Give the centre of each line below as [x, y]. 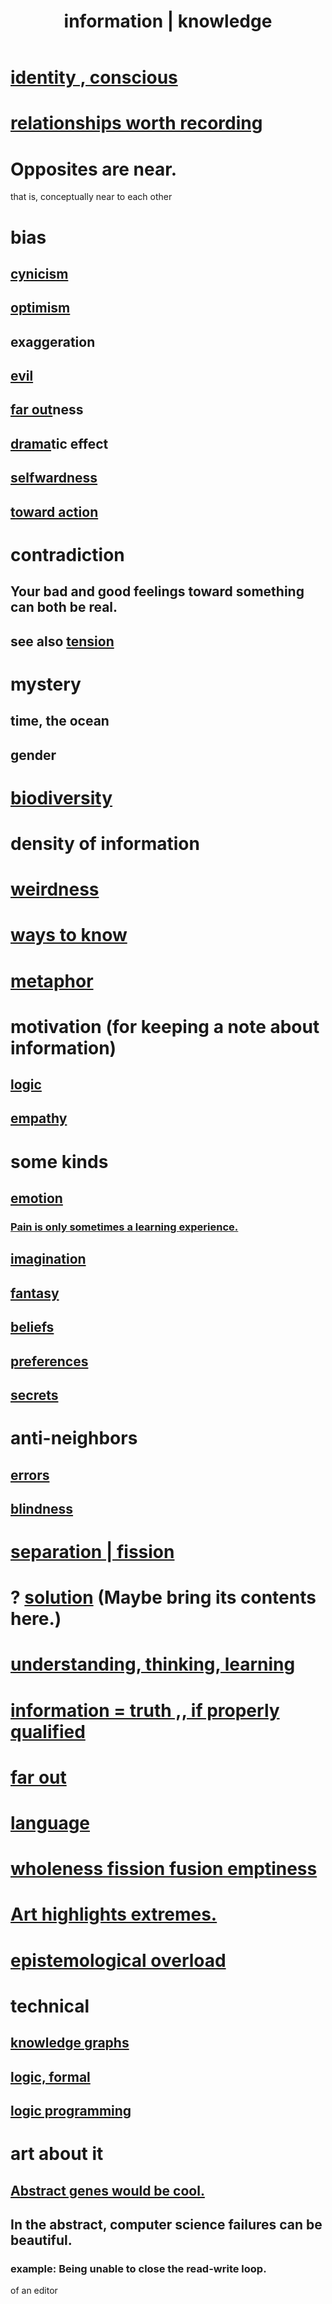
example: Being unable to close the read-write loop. [138, 2268]
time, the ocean [60, 721]
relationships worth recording [136, 123]
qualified [48, 1731]
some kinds [59, 1161]
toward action [54, 511]
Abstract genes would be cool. [107, 2190]
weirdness [55, 889]
